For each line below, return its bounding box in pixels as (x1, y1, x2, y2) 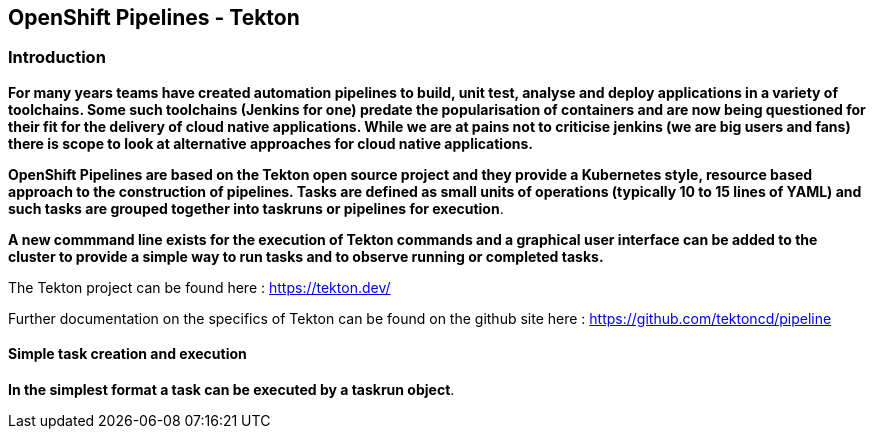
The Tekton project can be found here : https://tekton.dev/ (8, 278, 391, 296)
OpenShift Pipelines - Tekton (8, 5, 300, 30)
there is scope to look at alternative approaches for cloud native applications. (8, 134, 533, 152)
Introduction (8, 47, 106, 68)
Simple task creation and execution (8, 345, 247, 363)
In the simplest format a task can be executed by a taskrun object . (8, 381, 455, 399)
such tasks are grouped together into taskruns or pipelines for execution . (8, 199, 504, 217)
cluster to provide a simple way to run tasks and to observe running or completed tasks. (8, 247, 604, 265)
